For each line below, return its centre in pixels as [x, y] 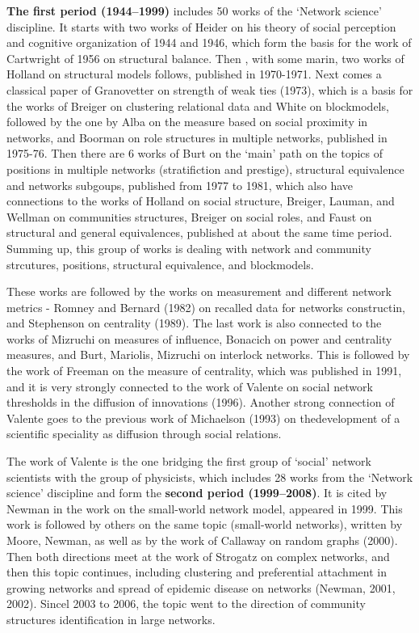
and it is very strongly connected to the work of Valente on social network [190, 386]
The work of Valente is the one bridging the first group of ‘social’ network [189, 461]
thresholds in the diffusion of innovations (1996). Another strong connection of [201, 402]
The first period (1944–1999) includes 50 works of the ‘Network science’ [194, 11]
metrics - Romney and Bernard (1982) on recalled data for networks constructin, [206, 307]
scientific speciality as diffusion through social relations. [144, 434]
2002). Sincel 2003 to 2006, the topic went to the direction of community [186, 603]
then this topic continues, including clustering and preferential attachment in [197, 572]
